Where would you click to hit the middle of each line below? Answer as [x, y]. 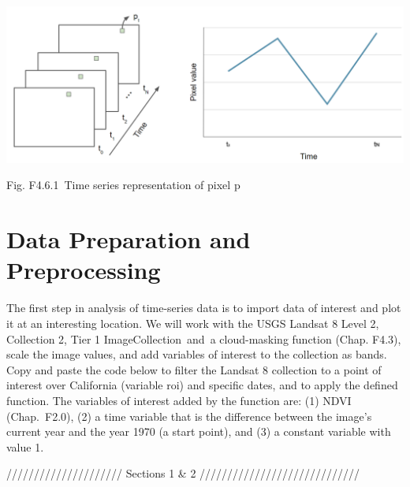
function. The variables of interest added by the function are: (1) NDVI [179, 400]
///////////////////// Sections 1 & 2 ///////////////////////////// [183, 473]
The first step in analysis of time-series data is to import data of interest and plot [204, 308]
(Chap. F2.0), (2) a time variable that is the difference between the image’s [189, 416]
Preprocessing [84, 270]
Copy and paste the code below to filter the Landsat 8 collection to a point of [194, 369]
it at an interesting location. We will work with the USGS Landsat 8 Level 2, [193, 323]
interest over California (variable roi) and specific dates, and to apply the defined [202, 385]
